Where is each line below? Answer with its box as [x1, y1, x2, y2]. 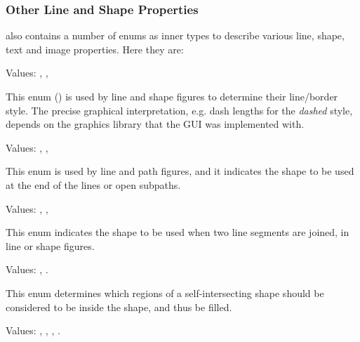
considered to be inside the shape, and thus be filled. [6, 299, 232, 314]
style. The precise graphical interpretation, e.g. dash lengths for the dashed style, [6, 103, 353, 117]
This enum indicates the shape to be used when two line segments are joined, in [6, 225, 349, 239]
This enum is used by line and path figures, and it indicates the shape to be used [6, 164, 354, 178]
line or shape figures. [6, 238, 95, 253]
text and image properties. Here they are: [6, 41, 184, 56]
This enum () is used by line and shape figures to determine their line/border [6, 89, 338, 103]
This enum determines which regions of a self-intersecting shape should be [6, 285, 324, 300]
